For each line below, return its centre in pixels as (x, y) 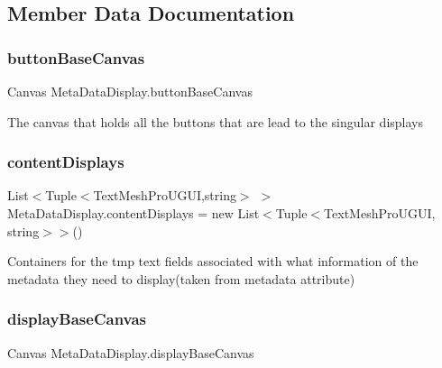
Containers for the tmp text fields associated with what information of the (213, 261)
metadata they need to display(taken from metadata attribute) (181, 278)
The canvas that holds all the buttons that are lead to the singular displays (215, 121)
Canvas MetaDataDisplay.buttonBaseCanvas (130, 91)
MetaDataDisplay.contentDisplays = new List (134, 213)
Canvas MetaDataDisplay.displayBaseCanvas (131, 352)
